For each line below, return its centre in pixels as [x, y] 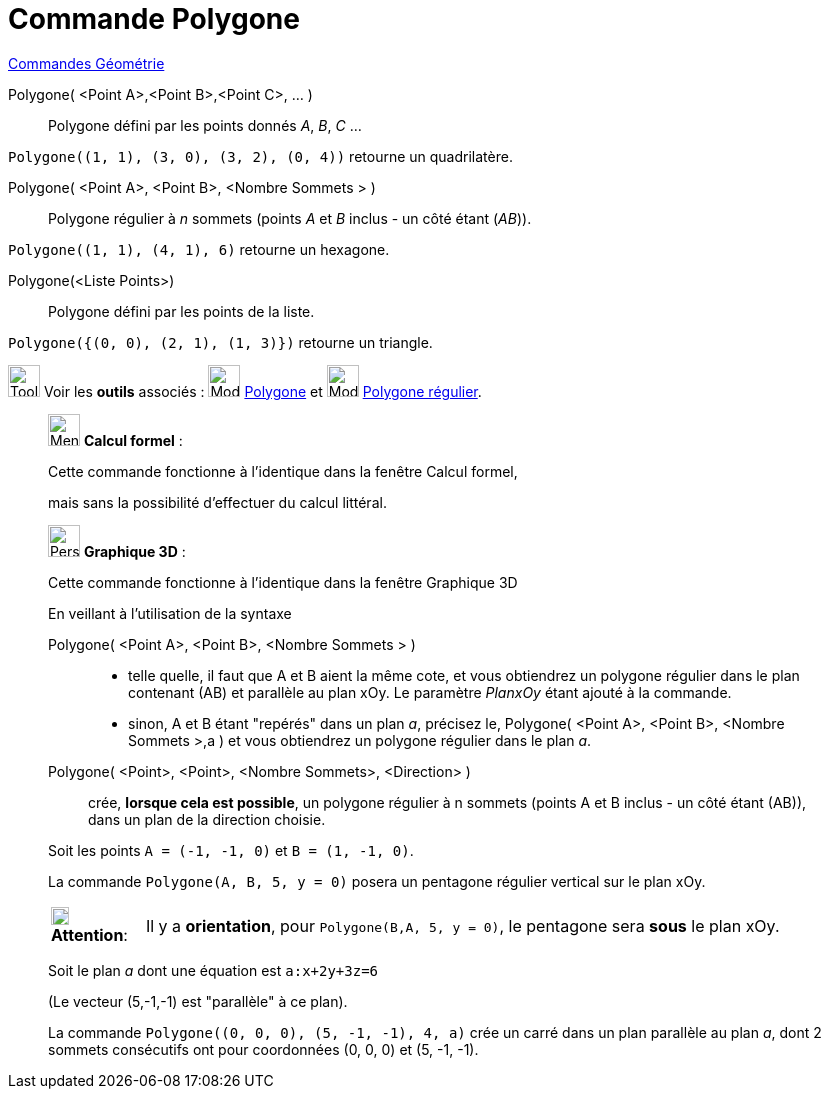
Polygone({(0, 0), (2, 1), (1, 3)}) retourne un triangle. [220, 342]
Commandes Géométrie [86, 63]
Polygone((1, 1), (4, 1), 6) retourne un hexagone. [199, 249]
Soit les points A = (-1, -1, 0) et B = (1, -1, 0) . [231, 850]
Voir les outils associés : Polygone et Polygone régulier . [262, 391]
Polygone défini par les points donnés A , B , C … [205, 125]
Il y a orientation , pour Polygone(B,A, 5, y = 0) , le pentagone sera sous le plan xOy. [462, 925]
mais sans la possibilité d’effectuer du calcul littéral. [217, 502]
